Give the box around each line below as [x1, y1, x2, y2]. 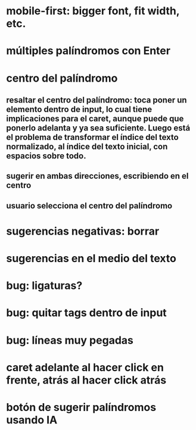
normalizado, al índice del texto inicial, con [6, 141, 168, 151]
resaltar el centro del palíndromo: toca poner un [6, 95, 187, 105]
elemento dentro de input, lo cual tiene [6, 104, 153, 114]
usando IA [6, 413, 58, 427]
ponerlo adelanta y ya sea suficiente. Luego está [6, 123, 191, 133]
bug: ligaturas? [6, 279, 83, 292]
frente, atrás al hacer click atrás [6, 373, 167, 387]
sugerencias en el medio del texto [6, 252, 177, 266]
